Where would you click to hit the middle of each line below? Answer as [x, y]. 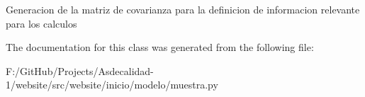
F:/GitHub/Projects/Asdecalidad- [80, 70]
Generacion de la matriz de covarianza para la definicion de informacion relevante [183, 9]
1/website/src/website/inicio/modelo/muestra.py [112, 85]
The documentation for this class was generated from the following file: [160, 47]
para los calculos [41, 23]
